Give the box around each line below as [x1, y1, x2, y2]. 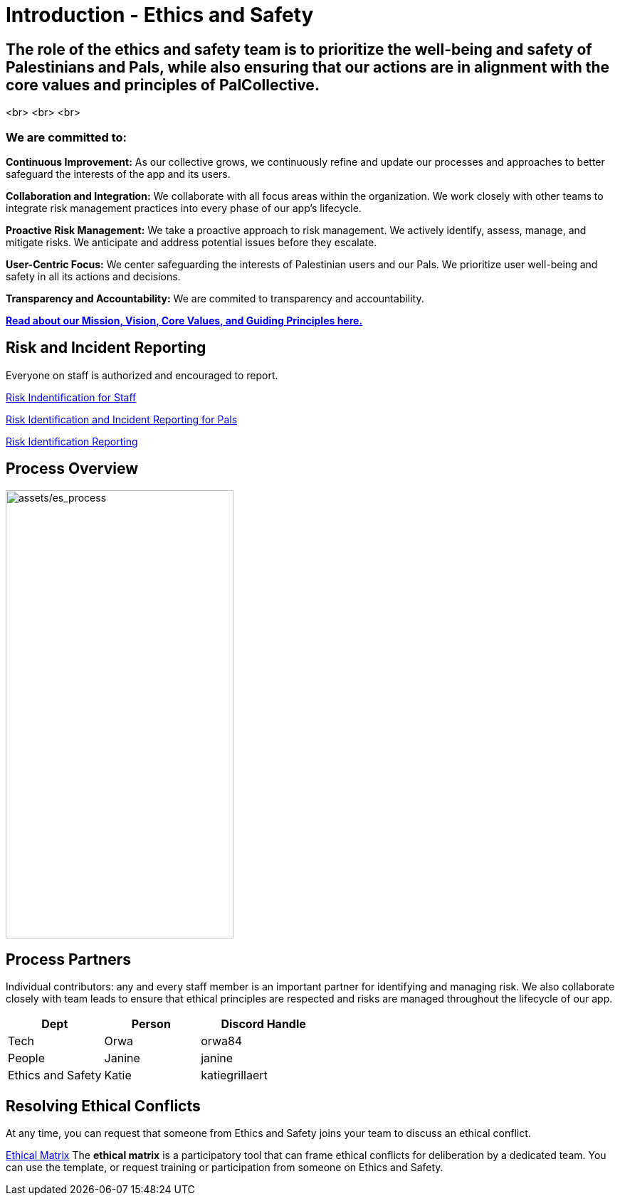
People [8, 1051, 46, 1066]
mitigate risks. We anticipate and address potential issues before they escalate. [6, 236, 377, 248]
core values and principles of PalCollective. [6, 75, 320, 94]
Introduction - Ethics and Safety [6, 3, 314, 27]
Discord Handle [221, 1017, 306, 1032]
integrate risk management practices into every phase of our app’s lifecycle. [6, 201, 362, 214]
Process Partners [6, 951, 131, 969]
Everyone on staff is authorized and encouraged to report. [6, 369, 278, 381]
